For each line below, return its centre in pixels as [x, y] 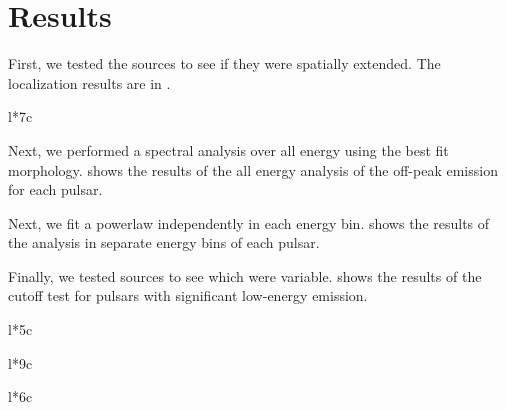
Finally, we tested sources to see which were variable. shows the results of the [245, 275]
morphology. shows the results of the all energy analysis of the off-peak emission [253, 169]
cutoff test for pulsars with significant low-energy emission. [188, 295]
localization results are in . [89, 82]
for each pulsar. [55, 189]
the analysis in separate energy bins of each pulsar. [164, 242]
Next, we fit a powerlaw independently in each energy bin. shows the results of [249, 222]
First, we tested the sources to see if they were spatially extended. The [224, 63]
